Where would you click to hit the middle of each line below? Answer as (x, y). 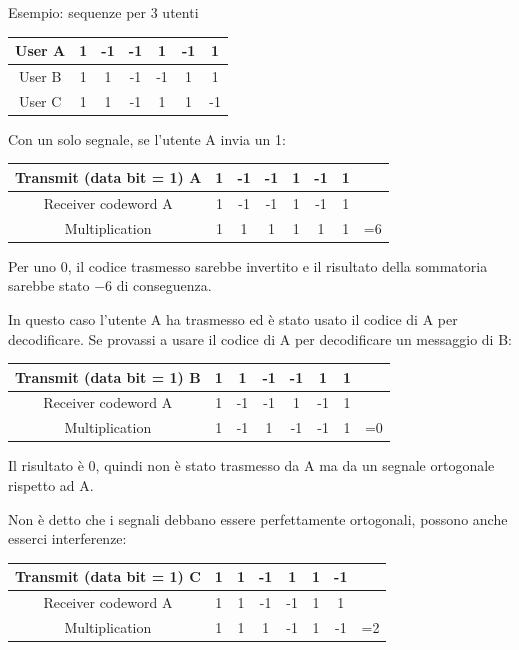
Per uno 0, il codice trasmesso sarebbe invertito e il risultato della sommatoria (248, 265)
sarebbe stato (49, 285)
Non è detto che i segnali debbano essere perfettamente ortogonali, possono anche (258, 518)
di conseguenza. (164, 285)
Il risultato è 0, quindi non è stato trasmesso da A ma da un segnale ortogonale (251, 465)
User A (40, 50)
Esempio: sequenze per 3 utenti (103, 12)
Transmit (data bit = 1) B (108, 376)
